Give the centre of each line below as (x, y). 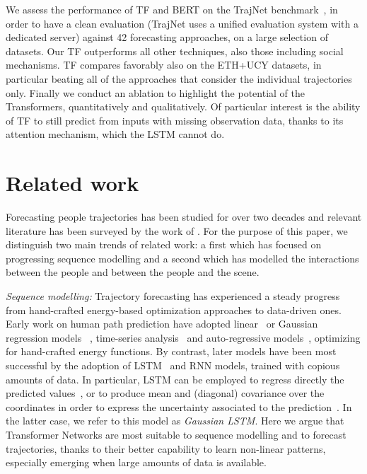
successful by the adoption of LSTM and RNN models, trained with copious (173, 365)
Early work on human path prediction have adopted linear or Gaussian (162, 324)
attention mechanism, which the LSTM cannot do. (115, 134)
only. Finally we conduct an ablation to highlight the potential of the (155, 92)
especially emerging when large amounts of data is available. (136, 462)
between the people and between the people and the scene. (133, 272)
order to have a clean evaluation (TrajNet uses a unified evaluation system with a (182, 23)
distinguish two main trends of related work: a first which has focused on (164, 244)
